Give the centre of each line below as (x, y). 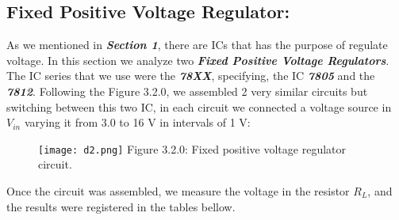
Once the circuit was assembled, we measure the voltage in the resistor (178, 191)
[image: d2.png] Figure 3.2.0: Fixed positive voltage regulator (192, 148)
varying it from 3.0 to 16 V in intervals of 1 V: (137, 122)
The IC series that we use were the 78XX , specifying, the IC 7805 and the (191, 76)
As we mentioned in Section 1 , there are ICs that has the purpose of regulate (197, 45)
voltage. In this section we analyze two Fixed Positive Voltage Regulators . (198, 60)
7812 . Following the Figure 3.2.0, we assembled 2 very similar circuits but (187, 91)
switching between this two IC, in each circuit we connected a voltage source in (199, 106)
